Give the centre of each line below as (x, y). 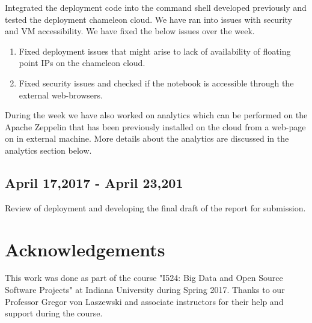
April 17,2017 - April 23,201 (94, 182)
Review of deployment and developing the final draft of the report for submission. (155, 207)
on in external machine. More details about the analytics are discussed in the (147, 138)
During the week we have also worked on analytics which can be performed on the (156, 115)
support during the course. (54, 313)
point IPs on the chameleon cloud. (82, 63)
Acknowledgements (85, 249)
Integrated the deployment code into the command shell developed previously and (156, 7)
